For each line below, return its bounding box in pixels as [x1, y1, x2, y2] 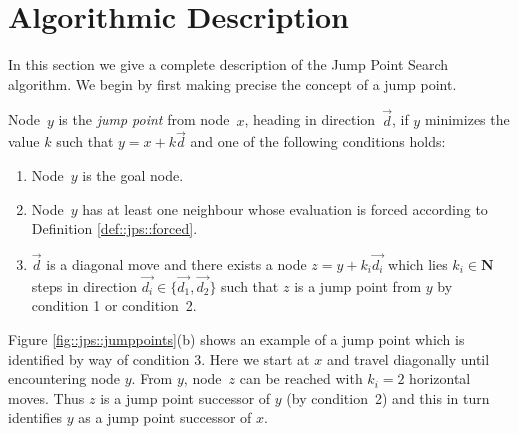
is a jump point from [294, 275, 422, 296]
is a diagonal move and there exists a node [46, 253, 307, 274]
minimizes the [424, 109, 510, 130]
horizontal [409, 368, 471, 389]
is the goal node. [82, 164, 184, 185]
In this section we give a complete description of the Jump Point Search [8, 54, 449, 75]
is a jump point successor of [100, 387, 271, 408]
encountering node [8, 368, 121, 389]
